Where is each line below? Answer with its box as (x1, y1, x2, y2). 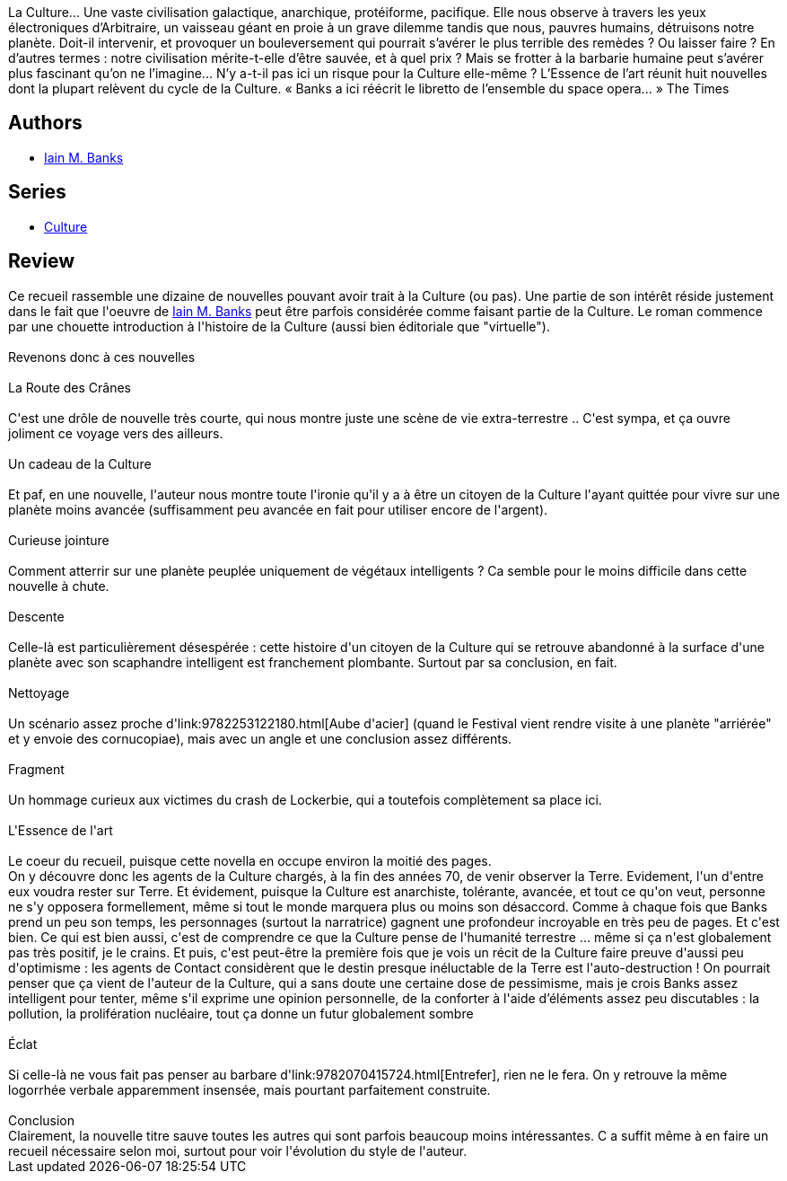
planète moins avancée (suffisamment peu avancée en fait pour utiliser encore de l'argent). (8, 501, 548, 517)
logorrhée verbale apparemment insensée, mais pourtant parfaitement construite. (8, 1081, 491, 1097)
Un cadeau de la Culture (8, 455, 152, 472)
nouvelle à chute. (8, 577, 109, 594)
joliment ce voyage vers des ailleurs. (8, 425, 223, 441)
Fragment (8, 761, 65, 777)
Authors (8, 111, 83, 135)
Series (8, 181, 66, 204)
